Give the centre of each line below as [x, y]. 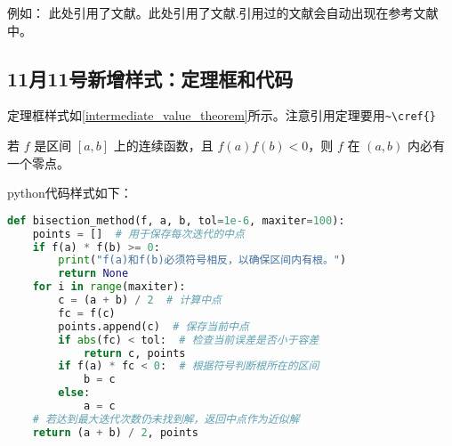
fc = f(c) [87, 313]
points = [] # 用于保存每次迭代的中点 [138, 234]
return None [93, 274]
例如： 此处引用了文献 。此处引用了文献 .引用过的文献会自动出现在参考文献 [223, 12]
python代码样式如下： [70, 193]
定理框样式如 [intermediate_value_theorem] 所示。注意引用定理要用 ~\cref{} [222, 115]
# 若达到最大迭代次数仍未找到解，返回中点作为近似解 [166, 419]
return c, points [134, 353]
